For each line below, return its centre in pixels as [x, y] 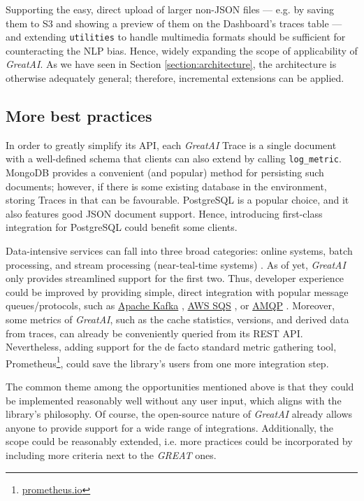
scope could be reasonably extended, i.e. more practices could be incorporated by [179, 441]
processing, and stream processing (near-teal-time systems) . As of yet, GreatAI [176, 264]
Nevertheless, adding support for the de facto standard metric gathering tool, [171, 347]
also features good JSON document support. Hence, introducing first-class [164, 213]
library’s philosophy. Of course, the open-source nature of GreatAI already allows [179, 414]
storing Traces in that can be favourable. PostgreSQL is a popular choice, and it [177, 200]
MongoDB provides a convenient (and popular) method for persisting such [165, 172]
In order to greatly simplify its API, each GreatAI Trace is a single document [171, 144]
